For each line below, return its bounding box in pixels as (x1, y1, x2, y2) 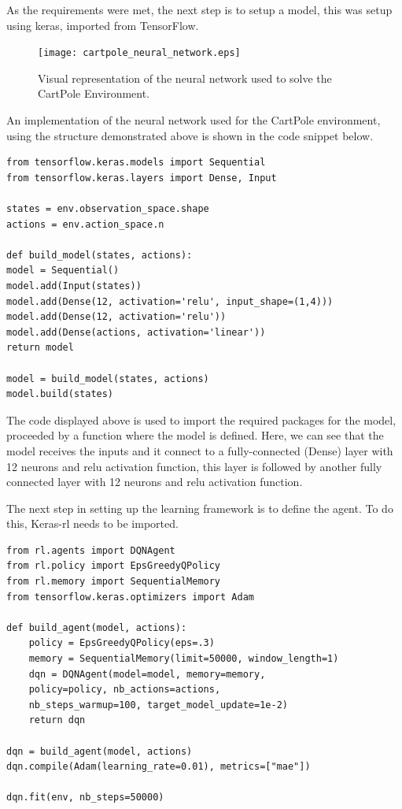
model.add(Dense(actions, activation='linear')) (6, 326, 266, 338)
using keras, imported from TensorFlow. (6, 17, 199, 33)
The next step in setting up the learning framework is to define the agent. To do (6, 499, 393, 516)
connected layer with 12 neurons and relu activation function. (6, 473, 303, 490)
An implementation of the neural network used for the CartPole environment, (6, 112, 381, 128)
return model (6, 342, 74, 354)
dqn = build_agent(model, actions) (6, 745, 193, 757)
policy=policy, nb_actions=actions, (28, 684, 221, 696)
